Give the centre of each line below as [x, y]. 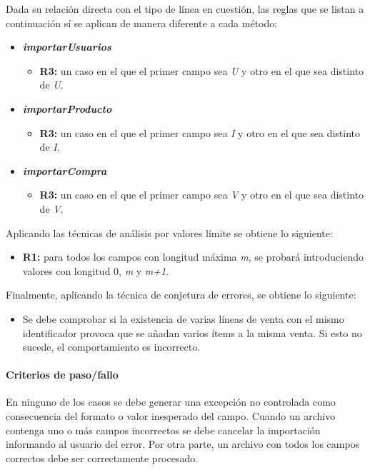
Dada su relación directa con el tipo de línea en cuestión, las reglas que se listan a [185, 9]
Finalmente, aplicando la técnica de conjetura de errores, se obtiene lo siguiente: [181, 295]
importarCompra [65, 170]
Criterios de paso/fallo [62, 375]
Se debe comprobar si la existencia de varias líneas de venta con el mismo [183, 318]
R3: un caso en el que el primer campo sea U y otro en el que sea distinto [202, 70]
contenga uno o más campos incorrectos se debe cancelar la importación [163, 430]
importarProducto [67, 108]
